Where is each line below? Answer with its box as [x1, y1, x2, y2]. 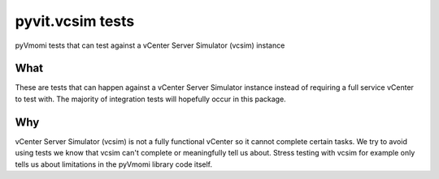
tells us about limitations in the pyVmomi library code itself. [15, 159, 213, 169]
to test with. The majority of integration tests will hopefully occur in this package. [15, 94, 286, 104]
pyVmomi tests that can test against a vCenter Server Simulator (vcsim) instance [15, 40, 285, 50]
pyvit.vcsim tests [15, 12, 135, 30]
